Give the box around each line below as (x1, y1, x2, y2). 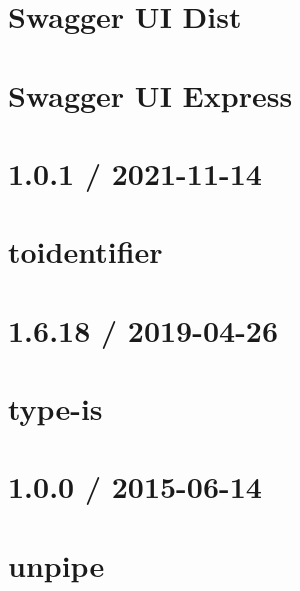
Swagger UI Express (8, 74, 293, 115)
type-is (8, 388, 103, 429)
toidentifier (8, 231, 163, 272)
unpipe (8, 544, 105, 585)
